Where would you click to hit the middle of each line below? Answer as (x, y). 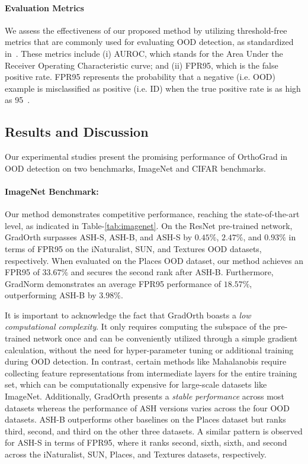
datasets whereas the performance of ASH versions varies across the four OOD (147, 407)
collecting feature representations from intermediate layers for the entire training (151, 373)
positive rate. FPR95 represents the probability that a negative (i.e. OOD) (140, 77)
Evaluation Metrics (44, 7)
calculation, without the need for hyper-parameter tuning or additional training (149, 349)
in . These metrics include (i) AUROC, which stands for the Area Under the (144, 53)
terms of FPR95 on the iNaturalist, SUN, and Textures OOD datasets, (133, 248)
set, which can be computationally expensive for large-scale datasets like (136, 384)
